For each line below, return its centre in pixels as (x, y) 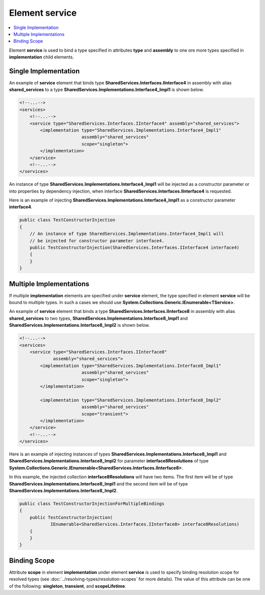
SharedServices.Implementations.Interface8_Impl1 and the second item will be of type (99, 483)
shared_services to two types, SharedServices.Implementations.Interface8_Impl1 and (98, 318)
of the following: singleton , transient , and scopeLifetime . (68, 586)
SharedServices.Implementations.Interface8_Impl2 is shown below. (79, 325)
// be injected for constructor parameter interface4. (97, 241)
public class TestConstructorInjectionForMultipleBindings (92, 504)
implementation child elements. (41, 57)
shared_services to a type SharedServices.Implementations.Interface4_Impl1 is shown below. (106, 90)
